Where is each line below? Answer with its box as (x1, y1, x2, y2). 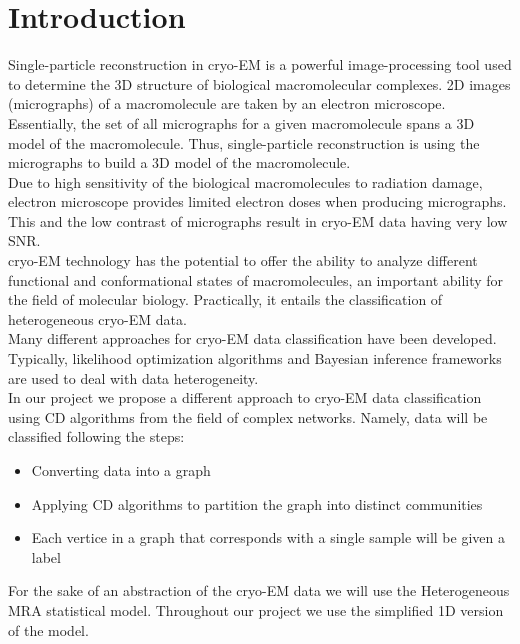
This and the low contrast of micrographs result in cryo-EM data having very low (8, 210, 508, 231)
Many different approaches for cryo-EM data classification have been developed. (8, 328, 497, 349)
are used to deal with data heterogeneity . (8, 367, 259, 388)
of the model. (8, 619, 89, 640)
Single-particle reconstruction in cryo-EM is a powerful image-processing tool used (8, 54, 512, 75)
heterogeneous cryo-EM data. (8, 308, 187, 329)
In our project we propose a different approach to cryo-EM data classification (8, 387, 482, 408)
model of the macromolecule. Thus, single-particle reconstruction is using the (8, 132, 480, 153)
